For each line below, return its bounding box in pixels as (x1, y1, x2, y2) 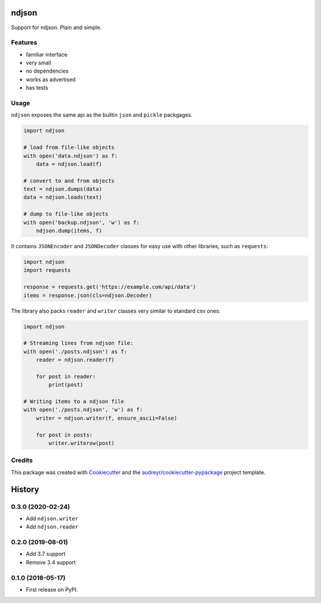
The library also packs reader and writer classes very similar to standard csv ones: (11, 307, 221, 314)
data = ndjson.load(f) (36, 161, 102, 167)
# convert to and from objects (23, 177, 115, 184)
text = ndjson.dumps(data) (23, 186, 102, 193)
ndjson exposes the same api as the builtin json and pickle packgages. (11, 111, 193, 118)
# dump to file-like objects (23, 211, 109, 217)
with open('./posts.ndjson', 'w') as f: (23, 407, 143, 413)
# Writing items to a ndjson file (23, 398, 124, 405)
